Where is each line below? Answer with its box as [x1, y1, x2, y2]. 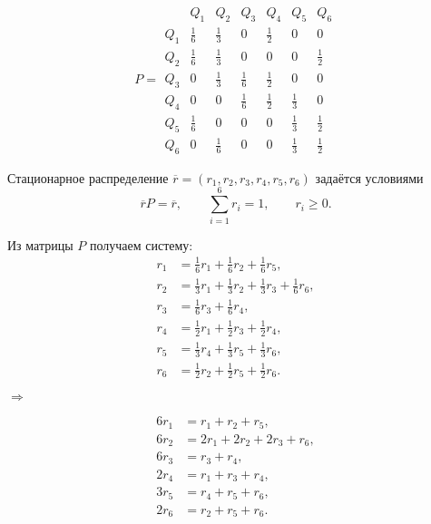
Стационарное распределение [7, 168, 169, 187]
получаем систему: [89, 235, 193, 254]
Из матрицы [7, 235, 73, 254]
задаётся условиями [315, 168, 424, 187]
